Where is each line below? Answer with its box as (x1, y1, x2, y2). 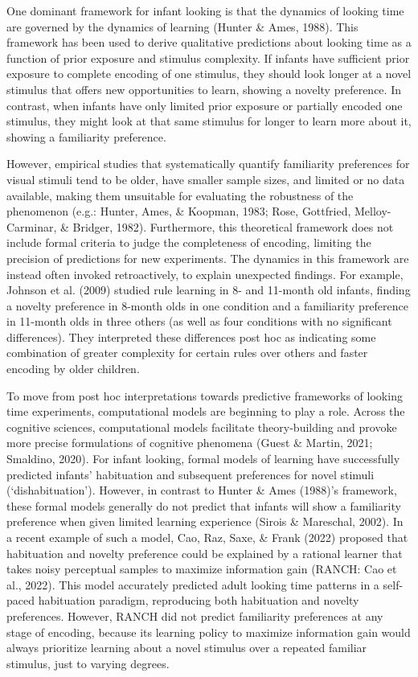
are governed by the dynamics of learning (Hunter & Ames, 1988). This (6, 18, 359, 35)
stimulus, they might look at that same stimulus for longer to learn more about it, (6, 113, 412, 129)
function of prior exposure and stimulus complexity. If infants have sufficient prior (6, 49, 410, 66)
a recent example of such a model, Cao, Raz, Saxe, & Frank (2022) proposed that (6, 529, 408, 545)
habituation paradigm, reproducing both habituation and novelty (38, 592, 359, 609)
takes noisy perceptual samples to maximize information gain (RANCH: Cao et (6, 560, 397, 577)
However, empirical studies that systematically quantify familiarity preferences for (6, 155, 410, 172)
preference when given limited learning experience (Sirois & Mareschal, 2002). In (6, 513, 404, 530)
